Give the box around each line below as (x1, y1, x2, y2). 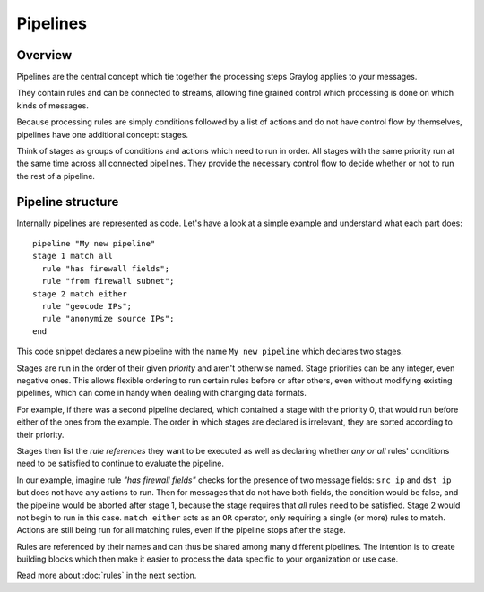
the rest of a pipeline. (16, 170, 96, 181)
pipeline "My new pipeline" (32, 238, 156, 249)
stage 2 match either (32, 288, 127, 299)
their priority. (16, 429, 65, 440)
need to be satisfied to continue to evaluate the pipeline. (16, 458, 224, 469)
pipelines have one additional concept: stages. (16, 129, 188, 140)
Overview (16, 47, 73, 63)
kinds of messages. (16, 99, 89, 111)
